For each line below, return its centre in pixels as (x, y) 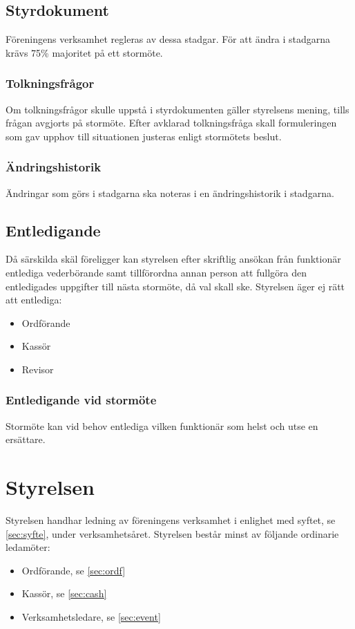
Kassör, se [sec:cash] (64, 593)
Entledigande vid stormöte (81, 400)
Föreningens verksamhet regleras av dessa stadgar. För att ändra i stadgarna (168, 39)
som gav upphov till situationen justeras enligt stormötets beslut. (144, 136)
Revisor (38, 369)
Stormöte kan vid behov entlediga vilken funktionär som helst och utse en (162, 425)
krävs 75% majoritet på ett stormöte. (84, 52)
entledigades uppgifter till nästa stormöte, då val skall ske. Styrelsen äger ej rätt (175, 286)
